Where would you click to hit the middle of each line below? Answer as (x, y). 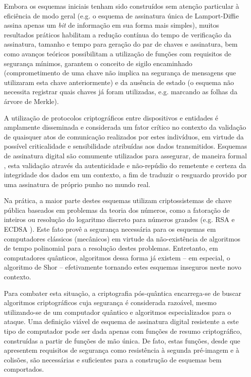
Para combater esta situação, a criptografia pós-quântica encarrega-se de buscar (123, 293)
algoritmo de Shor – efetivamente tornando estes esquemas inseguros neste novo (123, 267)
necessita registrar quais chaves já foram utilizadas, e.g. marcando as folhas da (121, 92)
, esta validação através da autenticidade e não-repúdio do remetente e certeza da (125, 165)
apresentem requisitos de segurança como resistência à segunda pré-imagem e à (122, 350)
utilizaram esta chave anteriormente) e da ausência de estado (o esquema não (119, 82)
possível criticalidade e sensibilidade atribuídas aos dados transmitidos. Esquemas (125, 146)
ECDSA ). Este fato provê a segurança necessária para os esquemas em (110, 229)
